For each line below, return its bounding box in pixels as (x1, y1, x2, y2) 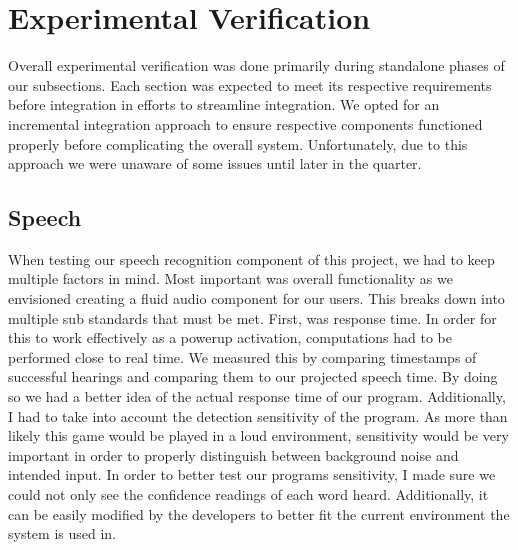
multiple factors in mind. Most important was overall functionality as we (8, 268, 453, 289)
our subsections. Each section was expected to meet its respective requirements (8, 74, 492, 95)
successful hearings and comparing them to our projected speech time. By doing (8, 366, 498, 387)
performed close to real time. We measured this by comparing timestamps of (8, 346, 477, 367)
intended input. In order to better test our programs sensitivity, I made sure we (8, 464, 496, 485)
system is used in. (8, 523, 117, 544)
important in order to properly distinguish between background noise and (8, 444, 459, 465)
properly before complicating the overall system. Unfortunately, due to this (8, 133, 468, 154)
